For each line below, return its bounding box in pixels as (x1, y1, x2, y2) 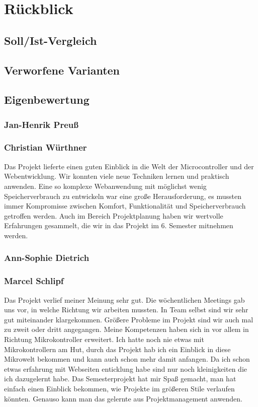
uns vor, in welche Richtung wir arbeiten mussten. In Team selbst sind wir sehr (4, 304, 248, 315)
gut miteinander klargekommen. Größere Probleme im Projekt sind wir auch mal (4, 314, 253, 324)
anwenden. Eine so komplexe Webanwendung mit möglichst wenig (4, 180, 207, 191)
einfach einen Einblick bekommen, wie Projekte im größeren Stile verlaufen (4, 383, 235, 393)
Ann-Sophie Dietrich (4, 251, 90, 264)
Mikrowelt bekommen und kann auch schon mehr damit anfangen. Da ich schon (4, 354, 250, 364)
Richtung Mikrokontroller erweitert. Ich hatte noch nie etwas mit (4, 333, 204, 344)
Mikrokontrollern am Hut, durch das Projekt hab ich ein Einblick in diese (4, 344, 231, 354)
